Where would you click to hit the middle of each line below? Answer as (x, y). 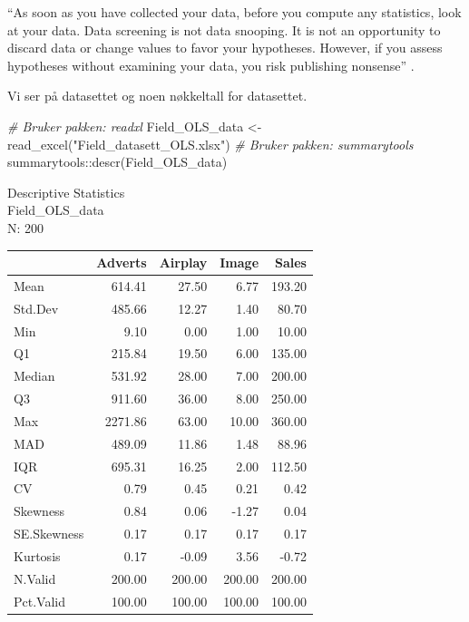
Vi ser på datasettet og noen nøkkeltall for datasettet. (157, 96)
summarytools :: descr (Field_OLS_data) (117, 162)
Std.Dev (36, 308)
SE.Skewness (49, 534)
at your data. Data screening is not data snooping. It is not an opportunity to (224, 29)
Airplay (183, 262)
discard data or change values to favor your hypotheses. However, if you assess (225, 48)
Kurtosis (37, 556)
